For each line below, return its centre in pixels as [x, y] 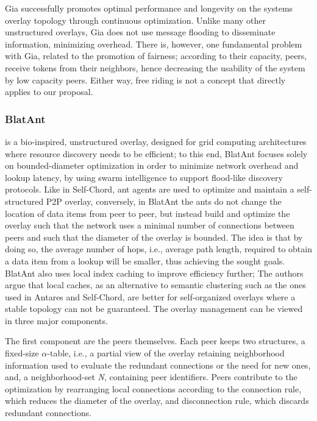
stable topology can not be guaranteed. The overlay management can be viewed [154, 309]
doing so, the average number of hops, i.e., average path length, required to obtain [158, 249]
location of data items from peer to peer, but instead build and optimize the [148, 213]
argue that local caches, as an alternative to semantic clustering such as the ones [155, 285]
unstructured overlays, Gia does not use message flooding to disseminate [140, 32]
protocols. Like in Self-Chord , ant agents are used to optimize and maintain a [150, 189]
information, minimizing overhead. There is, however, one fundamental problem [154, 44]
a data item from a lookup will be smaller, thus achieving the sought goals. [145, 260]
